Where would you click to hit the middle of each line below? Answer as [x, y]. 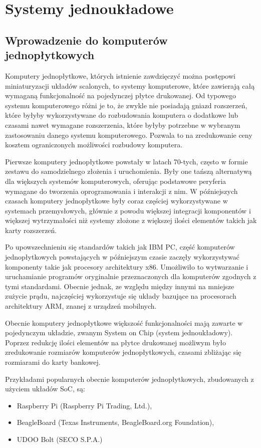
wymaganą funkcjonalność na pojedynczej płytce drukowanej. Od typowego [121, 95]
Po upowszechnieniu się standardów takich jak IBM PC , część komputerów [120, 247]
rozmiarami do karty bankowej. [53, 362]
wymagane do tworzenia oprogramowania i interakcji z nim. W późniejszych [121, 191]
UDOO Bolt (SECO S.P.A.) [60, 439]
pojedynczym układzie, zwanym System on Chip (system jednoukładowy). [119, 332]
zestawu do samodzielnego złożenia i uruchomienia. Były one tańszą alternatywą [128, 171]
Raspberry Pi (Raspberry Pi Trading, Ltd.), [84, 405]
